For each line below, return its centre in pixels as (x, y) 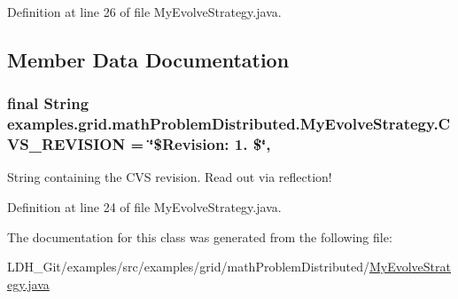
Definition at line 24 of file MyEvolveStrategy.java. (144, 207)
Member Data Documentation (148, 59)
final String (48, 103)
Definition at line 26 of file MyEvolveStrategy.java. (144, 12)
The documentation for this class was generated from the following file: (200, 236)
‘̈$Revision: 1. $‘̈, (210, 144)
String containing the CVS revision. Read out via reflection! (170, 177)
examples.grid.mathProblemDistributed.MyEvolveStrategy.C (229, 124)
